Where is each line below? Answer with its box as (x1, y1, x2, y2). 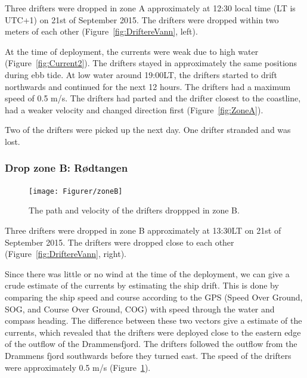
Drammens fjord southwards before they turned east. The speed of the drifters (5, 349, 292, 361)
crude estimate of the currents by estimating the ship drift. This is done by (5, 279, 279, 292)
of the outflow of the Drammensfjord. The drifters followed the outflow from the (5, 337, 297, 350)
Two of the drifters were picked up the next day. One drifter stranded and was (5, 123, 291, 136)
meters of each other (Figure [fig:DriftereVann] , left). (5, 25, 198, 38)
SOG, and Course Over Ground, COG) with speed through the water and (5, 302, 275, 315)
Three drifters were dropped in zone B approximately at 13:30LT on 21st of (5, 224, 281, 236)
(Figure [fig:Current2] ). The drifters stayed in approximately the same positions (5, 57, 297, 69)
